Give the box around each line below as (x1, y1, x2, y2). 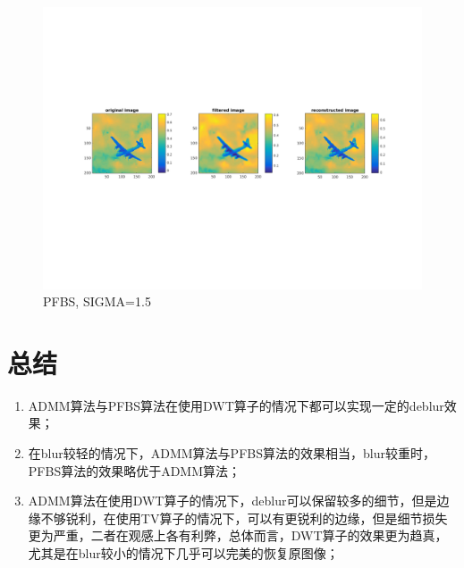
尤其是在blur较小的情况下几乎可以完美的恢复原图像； (28, 543, 339, 562)
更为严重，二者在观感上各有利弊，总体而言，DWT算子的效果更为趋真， (28, 526, 448, 545)
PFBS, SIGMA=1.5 (43, 292, 151, 311)
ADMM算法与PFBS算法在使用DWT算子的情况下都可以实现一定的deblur (28, 396, 444, 414)
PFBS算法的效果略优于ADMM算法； (28, 461, 241, 480)
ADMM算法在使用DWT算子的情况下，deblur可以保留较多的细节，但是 (28, 491, 437, 510)
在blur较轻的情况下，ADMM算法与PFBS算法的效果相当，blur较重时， (28, 444, 435, 463)
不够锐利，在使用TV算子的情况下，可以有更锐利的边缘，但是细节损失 (40, 508, 448, 527)
